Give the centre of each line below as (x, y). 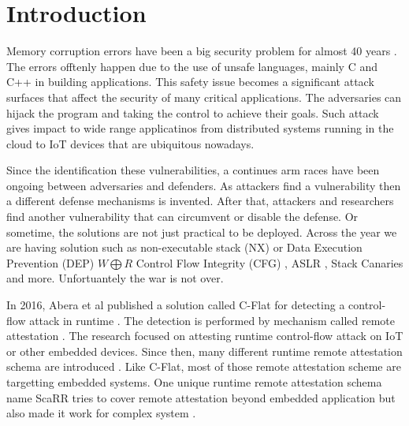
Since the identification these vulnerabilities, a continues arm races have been (193, 170)
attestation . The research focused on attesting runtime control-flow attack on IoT (205, 336)
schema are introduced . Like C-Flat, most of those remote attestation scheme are (204, 366)
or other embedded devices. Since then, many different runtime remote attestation (204, 351)
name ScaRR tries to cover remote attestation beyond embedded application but (201, 397)
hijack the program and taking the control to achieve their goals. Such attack (193, 112)
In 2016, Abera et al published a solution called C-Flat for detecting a (176, 305)
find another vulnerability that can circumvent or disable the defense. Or (182, 217)
